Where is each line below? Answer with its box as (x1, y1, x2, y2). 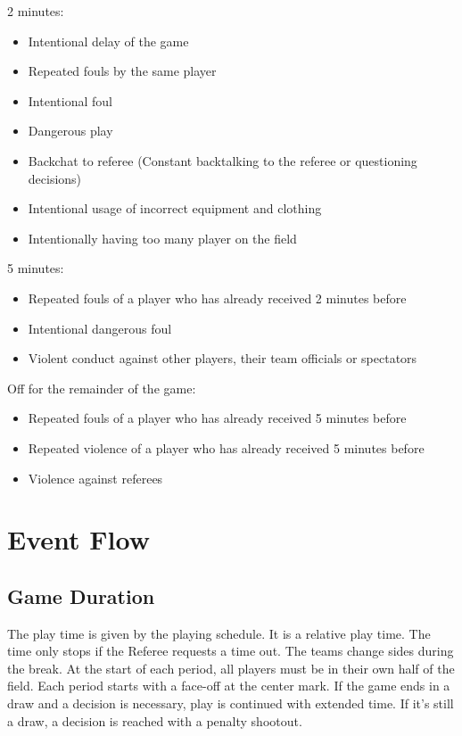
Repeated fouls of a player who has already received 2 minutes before (28, 288, 407, 307)
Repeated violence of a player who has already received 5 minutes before (28, 438, 425, 457)
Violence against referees (28, 468, 163, 487)
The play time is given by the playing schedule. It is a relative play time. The (7, 624, 431, 642)
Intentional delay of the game (28, 31, 189, 50)
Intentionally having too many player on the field (28, 228, 297, 247)
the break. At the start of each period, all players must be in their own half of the (7, 658, 455, 677)
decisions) (28, 169, 82, 187)
